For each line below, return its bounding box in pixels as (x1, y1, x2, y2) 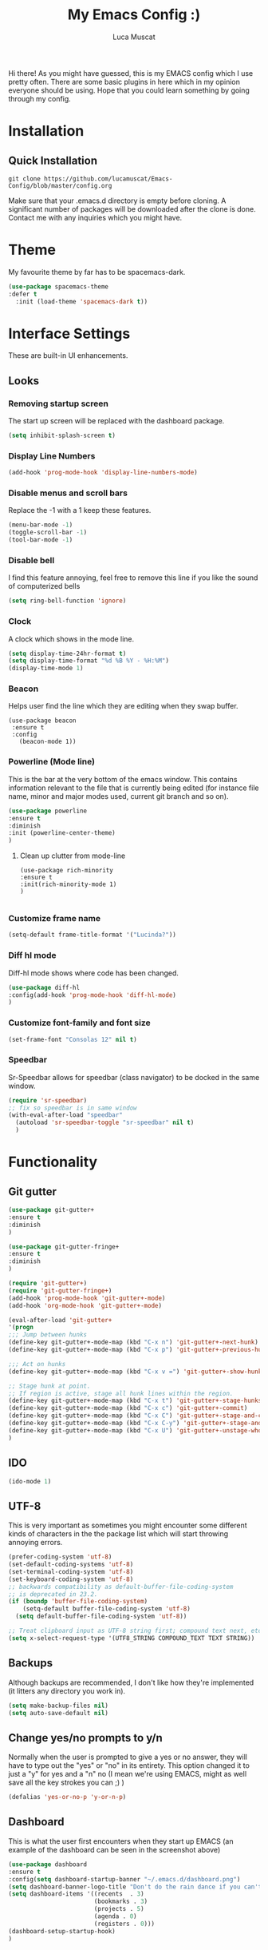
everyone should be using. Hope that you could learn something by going (8, 85, 250, 95)
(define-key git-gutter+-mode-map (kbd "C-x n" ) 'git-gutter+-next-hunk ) (8, 1338, 259, 1347)
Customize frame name (8, 913, 101, 924)
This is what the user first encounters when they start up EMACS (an (8, 1836, 234, 1846)
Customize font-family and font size (8, 1017, 151, 1028)
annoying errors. (8, 1538, 63, 1547)
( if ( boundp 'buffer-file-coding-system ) (8, 1598, 148, 1606)
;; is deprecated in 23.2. (8, 1590, 98, 1599)
